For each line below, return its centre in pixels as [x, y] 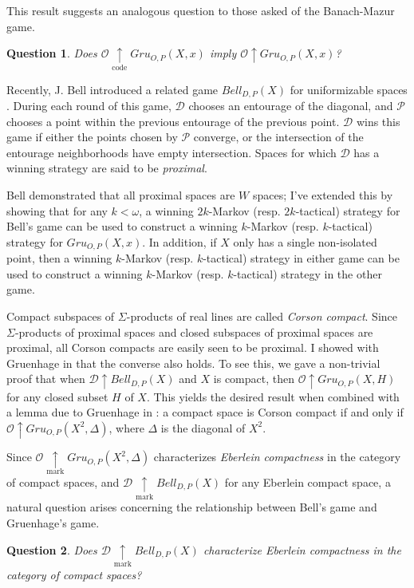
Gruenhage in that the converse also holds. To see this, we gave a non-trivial [193, 363]
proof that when [46, 379]
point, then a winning [59, 258]
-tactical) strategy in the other [308, 273]
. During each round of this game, [89, 106]
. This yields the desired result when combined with [273, 396]
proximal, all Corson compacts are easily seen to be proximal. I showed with [193, 347]
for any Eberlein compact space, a [308, 481]
